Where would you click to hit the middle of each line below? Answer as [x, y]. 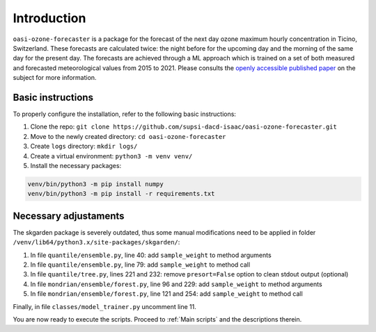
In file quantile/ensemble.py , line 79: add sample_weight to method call [140, 265]
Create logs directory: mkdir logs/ [84, 147]
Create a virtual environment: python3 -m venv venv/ [111, 156]
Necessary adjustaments [69, 216]
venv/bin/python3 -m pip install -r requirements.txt [121, 194]
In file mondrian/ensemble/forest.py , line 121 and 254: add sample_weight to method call [166, 294]
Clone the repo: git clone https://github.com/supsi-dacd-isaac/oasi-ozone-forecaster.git [183, 127]
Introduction [49, 18]
